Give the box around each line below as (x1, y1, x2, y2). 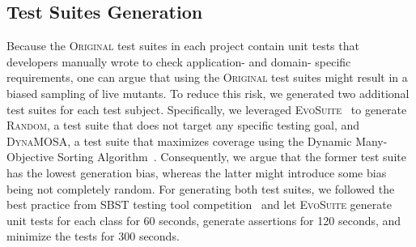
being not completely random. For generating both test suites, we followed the (6, 180, 395, 197)
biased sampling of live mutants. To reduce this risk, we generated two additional (6, 84, 410, 101)
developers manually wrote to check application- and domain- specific (6, 53, 351, 70)
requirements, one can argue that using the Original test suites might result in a (6, 69, 408, 86)
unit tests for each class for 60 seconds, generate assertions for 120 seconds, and (6, 211, 401, 228)
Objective (6, 148, 54, 165)
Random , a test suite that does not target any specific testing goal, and (6, 117, 360, 134)
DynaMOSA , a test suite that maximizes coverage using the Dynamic (6, 132, 352, 149)
